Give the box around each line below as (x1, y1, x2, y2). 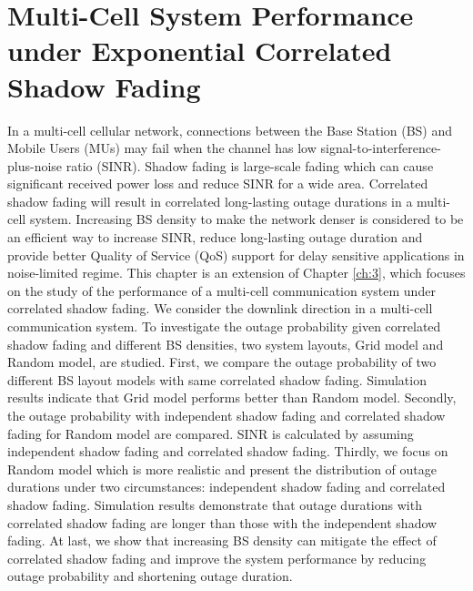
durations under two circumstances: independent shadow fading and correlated (7, 477, 446, 496)
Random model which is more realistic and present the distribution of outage (7, 459, 437, 478)
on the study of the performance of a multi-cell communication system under (7, 280, 436, 300)
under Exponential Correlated (7, 32, 392, 69)
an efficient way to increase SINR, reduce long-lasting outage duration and (7, 228, 423, 247)
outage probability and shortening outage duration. (7, 566, 293, 586)
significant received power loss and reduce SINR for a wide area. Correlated (7, 174, 428, 193)
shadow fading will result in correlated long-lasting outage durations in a (7, 191, 413, 210)
